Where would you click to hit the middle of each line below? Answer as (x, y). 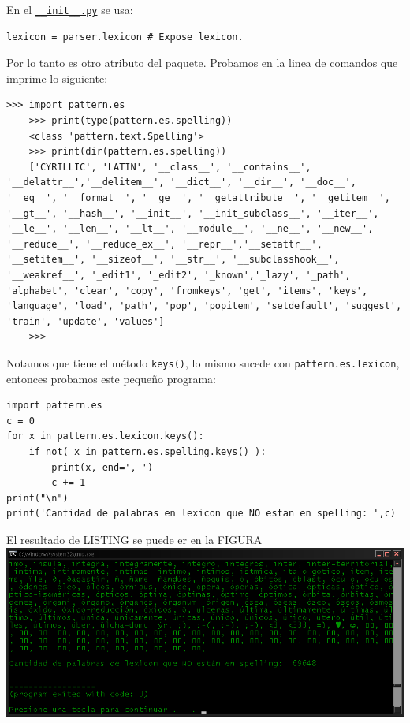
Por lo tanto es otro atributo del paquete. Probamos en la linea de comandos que (202, 63)
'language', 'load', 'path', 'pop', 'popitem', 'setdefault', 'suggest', (204, 306)
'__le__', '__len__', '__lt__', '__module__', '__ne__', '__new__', (190, 229)
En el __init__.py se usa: (70, 9)
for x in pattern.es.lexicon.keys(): (105, 436)
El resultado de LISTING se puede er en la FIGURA (134, 539)
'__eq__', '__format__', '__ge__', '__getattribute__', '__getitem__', (198, 198)
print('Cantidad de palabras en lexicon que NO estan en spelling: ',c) (201, 514)
